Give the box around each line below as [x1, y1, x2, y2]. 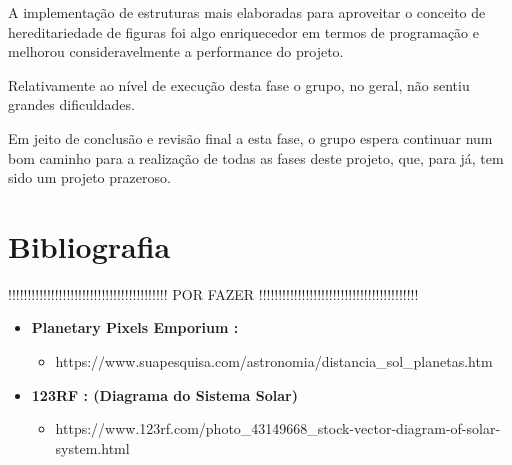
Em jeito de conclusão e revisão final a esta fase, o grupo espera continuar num [8, 127, 493, 148]
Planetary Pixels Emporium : [31, 317, 239, 338]
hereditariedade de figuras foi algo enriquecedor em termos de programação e [8, 21, 480, 42]
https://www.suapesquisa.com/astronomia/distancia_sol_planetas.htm [55, 351, 493, 372]
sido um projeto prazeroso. [8, 167, 171, 188]
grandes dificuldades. [8, 94, 135, 115]
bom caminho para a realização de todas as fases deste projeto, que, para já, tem [8, 147, 504, 168]
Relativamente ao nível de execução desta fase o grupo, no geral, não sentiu [8, 74, 470, 95]
